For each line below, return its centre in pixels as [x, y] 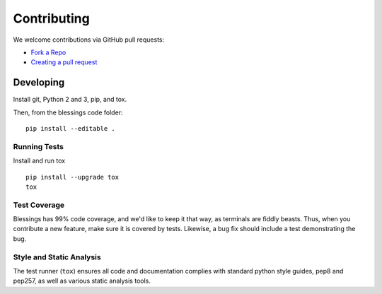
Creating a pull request [64, 62]
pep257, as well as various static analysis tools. [82, 281]
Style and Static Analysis [57, 257]
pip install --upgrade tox [73, 177]
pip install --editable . [71, 129]
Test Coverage [39, 205]
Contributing [51, 18]
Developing [39, 82]
